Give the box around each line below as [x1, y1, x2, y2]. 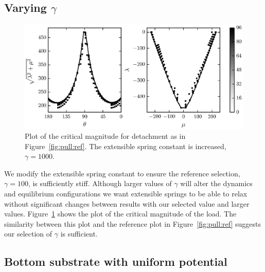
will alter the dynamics [180, 178, 253, 189]
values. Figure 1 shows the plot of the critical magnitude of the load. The [4, 208, 237, 219]
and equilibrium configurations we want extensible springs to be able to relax [4, 188, 248, 199]
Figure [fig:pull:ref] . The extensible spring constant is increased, [25, 140, 226, 151]
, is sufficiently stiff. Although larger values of [28, 178, 172, 189]
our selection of [4, 228, 52, 239]
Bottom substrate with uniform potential [4, 253, 227, 269]
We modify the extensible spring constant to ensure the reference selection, [4, 168, 240, 178]
